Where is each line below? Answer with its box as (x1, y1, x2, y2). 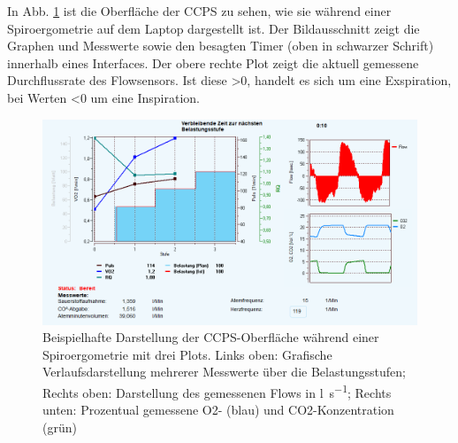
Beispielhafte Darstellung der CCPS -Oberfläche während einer (42, 328, 379, 346)
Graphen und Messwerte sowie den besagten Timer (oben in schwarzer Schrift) (7, 36, 434, 55)
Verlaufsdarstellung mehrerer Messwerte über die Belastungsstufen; (42, 362, 406, 381)
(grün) (42, 417, 77, 436)
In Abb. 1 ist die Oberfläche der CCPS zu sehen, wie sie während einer (7, 2, 392, 19)
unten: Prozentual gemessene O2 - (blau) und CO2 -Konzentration (42, 400, 394, 419)
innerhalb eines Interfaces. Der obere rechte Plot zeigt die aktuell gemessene (7, 53, 419, 72)
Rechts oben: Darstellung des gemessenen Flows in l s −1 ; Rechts (42, 380, 392, 401)
